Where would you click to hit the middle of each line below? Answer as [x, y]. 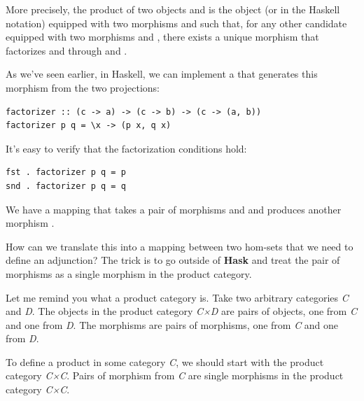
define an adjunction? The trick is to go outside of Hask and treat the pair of [173, 260]
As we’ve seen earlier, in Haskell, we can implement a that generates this [162, 74]
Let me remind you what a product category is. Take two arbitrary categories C [177, 297]
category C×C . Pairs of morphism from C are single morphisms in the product [175, 375]
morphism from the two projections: [83, 87]
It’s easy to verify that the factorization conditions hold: [126, 148]
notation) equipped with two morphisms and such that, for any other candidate [176, 23]
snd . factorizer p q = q [66, 186]
